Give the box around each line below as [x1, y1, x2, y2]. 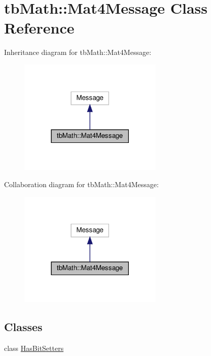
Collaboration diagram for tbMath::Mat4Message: [4, 179, 159, 190]
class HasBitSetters [4, 343, 64, 353]
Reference [4, 17, 75, 38]
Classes [4, 319, 43, 335]
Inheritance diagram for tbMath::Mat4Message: [4, 47, 152, 57]
